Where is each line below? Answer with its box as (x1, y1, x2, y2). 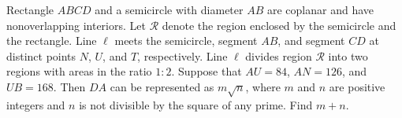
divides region (245, 47, 312, 64)
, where (245, 78, 281, 94)
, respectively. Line (137, 47, 228, 64)
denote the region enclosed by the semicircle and (162, 17, 396, 33)
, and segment (277, 32, 345, 49)
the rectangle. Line (6, 32, 97, 49)
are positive (329, 78, 385, 94)
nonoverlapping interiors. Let (6, 17, 146, 33)
